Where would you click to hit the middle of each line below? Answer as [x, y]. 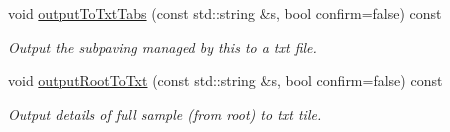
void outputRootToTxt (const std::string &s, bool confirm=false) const [225, 80]
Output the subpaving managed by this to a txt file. [162, 46]
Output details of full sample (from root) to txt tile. [165, 113]
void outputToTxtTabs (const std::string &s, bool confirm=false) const [225, 13]
